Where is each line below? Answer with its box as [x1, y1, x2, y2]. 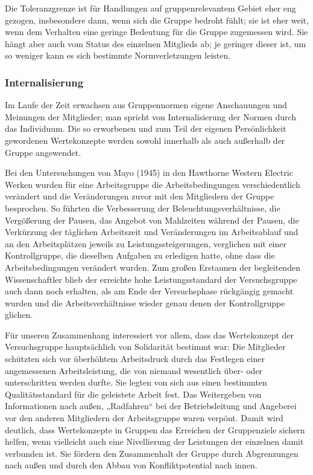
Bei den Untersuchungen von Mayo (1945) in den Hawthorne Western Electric [5, 166, 293, 179]
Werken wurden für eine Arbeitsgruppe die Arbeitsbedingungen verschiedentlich [5, 178, 300, 190]
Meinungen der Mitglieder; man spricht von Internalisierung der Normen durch [5, 110, 297, 123]
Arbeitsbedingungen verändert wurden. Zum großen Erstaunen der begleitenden [5, 260, 300, 273]
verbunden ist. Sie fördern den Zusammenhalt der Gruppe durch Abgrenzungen [5, 447, 299, 459]
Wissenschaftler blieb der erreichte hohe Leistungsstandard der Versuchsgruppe [5, 273, 297, 285]
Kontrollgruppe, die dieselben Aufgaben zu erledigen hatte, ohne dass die [5, 249, 275, 262]
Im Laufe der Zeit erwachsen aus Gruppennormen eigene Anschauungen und [5, 99, 287, 111]
